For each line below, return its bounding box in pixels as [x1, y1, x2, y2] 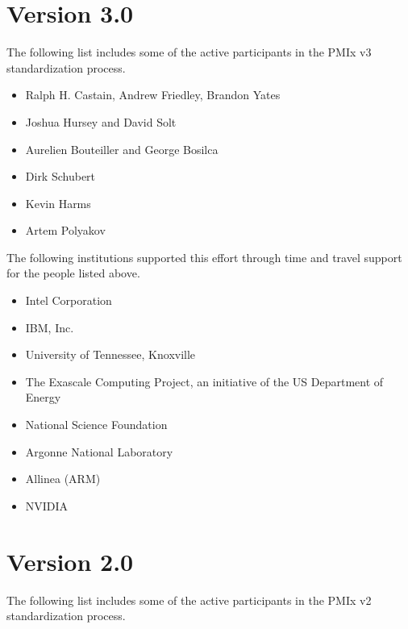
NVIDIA [25, 497, 69, 514]
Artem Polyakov [25, 222, 106, 239]
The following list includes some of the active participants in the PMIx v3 [6, 44, 372, 60]
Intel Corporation [25, 292, 112, 309]
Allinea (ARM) [25, 470, 101, 487]
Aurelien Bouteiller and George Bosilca [25, 140, 219, 157]
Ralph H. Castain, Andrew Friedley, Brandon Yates [25, 86, 281, 103]
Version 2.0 [6, 544, 134, 577]
